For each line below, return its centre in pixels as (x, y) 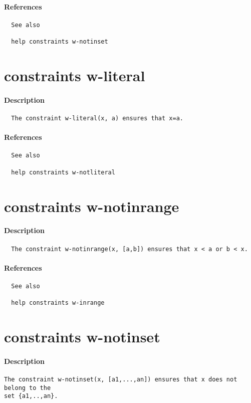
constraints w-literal (75, 75)
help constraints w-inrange (58, 303)
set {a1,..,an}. (31, 396)
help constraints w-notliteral (63, 172)
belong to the (28, 388)
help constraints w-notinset (60, 42)
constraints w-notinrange (92, 206)
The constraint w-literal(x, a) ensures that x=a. (97, 118)
